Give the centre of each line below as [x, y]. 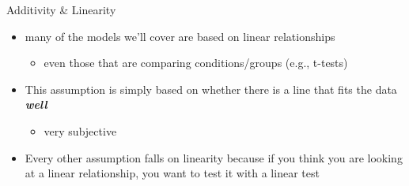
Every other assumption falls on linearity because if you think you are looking [214, 157]
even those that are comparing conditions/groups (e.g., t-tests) [196, 63]
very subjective [80, 130]
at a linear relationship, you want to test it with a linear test [172, 173]
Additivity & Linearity [61, 9]
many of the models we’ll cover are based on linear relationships [180, 36]
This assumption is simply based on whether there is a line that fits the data [211, 89]
